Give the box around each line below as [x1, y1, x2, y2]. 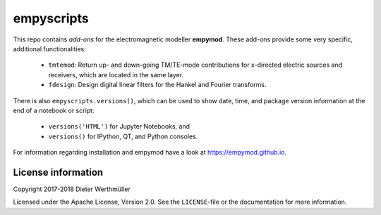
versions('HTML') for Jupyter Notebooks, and [48, 122, 190, 131]
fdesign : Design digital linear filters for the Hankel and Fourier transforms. [48, 81, 267, 89]
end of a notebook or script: [13, 106, 95, 115]
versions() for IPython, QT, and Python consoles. [48, 132, 198, 141]
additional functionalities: [13, 44, 86, 53]
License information [13, 166, 104, 178]
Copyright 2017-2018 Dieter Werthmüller [13, 185, 131, 193]
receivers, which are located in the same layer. [48, 70, 183, 79]
